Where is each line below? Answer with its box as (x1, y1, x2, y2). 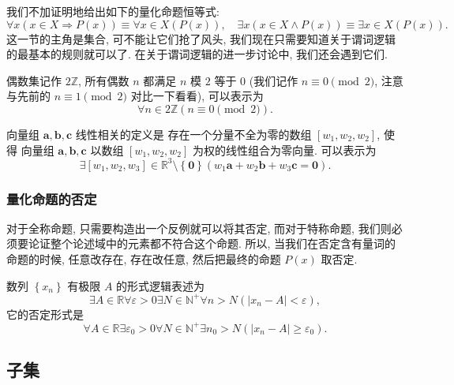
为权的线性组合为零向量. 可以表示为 (193, 141, 377, 158)
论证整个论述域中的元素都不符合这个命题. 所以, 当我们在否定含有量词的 (28, 235, 396, 252)
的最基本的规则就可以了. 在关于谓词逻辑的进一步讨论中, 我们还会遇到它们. (6, 46, 388, 62)
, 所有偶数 (78, 72, 129, 88)
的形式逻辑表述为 (116, 277, 205, 293)
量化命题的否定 (6, 189, 97, 208)
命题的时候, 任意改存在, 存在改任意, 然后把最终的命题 (6, 251, 281, 267)
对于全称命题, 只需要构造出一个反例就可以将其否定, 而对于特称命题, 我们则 (6, 219, 392, 236)
